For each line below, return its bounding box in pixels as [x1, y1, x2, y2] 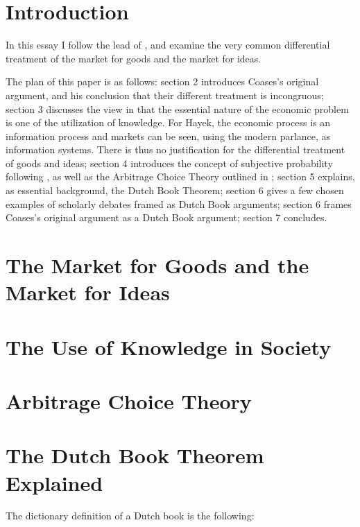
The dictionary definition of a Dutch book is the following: [6, 508, 255, 523]
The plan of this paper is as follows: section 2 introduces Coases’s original [6, 74, 319, 89]
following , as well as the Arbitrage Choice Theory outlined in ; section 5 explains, [6, 169, 355, 184]
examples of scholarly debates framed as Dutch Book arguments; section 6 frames [6, 196, 352, 211]
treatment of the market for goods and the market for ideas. [6, 51, 262, 65]
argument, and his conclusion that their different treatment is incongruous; [6, 87, 324, 102]
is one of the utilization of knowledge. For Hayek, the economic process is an [6, 115, 330, 130]
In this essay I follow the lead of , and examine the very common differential [6, 37, 330, 52]
